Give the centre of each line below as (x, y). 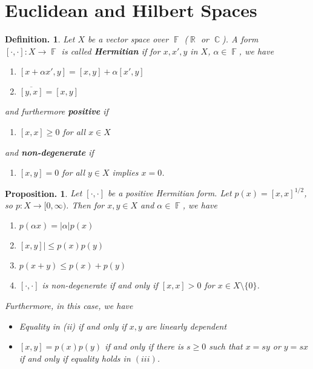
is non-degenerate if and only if (100, 285)
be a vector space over (128, 39)
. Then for (85, 204)
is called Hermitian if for (111, 51)
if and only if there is (144, 346)
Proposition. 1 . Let (44, 193)
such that (226, 346)
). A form (240, 39)
